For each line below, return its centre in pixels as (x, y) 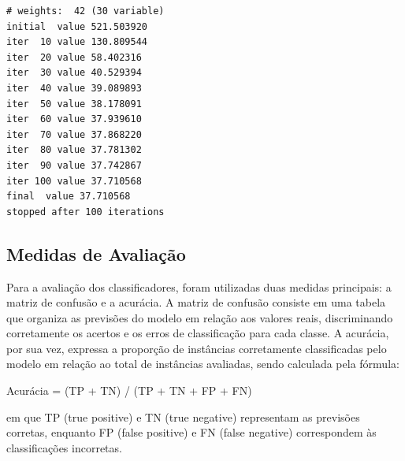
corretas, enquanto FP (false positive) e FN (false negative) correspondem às (191, 432)
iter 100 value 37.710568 (74, 181)
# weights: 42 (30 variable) (85, 11)
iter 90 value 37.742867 (74, 165)
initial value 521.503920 (77, 26)
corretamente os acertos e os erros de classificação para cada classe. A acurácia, (198, 333)
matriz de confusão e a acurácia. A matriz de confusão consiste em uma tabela (196, 302)
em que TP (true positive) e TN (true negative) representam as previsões (183, 416)
